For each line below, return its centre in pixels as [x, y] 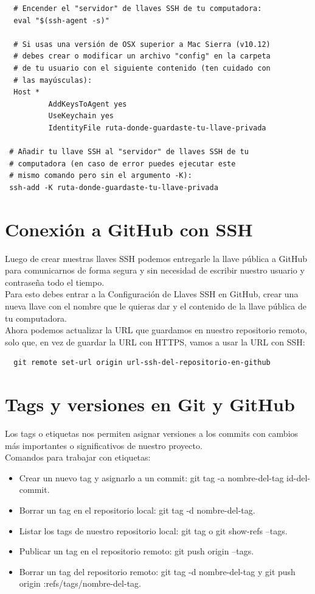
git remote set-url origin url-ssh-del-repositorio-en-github [142, 363]
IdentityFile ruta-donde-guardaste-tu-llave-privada [157, 128]
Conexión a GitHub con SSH [129, 229]
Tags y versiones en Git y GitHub [150, 404]
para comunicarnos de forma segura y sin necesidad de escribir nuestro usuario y [155, 270]
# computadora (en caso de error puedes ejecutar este [123, 164]
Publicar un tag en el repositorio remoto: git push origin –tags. [137, 551]
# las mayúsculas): [53, 80]
